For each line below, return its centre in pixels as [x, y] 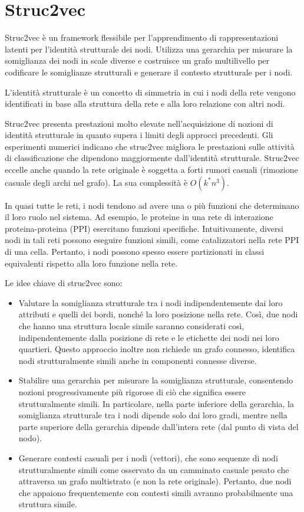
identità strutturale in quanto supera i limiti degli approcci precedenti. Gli [139, 135]
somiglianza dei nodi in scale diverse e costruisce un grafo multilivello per [137, 60]
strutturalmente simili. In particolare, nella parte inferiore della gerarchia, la [156, 403]
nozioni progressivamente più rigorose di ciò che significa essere [132, 391]
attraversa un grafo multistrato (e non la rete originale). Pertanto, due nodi [155, 481]
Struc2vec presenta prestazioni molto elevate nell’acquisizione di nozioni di [139, 123]
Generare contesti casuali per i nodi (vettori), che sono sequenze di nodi [148, 457]
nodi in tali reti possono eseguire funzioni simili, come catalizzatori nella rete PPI [152, 240]
